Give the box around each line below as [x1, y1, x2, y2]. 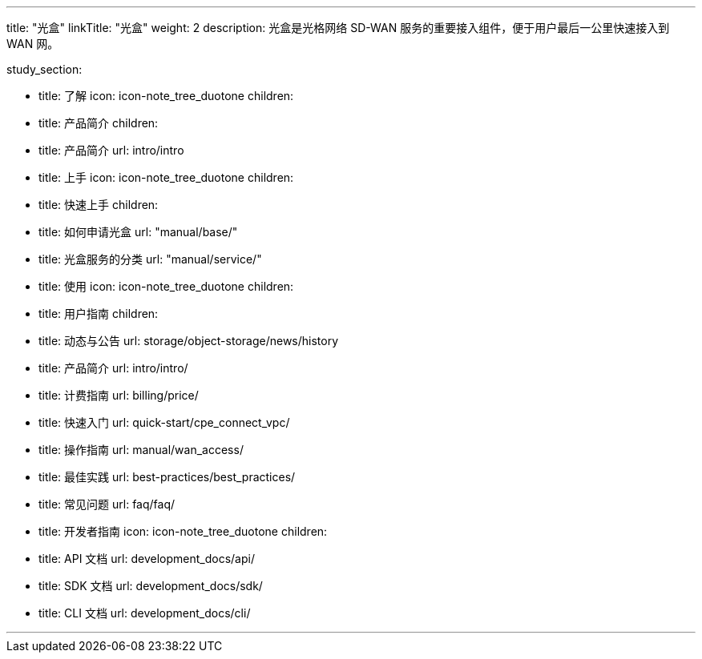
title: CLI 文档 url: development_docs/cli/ [38, 606, 251, 620]
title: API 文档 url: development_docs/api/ [38, 552, 255, 565]
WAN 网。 [6, 37, 59, 50]
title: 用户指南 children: [38, 307, 159, 320]
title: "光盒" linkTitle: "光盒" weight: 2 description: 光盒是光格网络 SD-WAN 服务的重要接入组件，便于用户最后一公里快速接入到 [6, 21, 670, 34]
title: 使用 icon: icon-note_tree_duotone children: [38, 279, 294, 293]
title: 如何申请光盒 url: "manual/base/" [38, 225, 238, 239]
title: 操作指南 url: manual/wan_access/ [38, 443, 244, 456]
